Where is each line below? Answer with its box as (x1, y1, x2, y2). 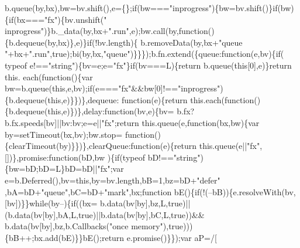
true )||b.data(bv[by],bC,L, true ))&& (78, 208, 205, 220)
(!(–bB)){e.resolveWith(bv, (199, 185, 296, 198)
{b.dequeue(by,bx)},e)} (5, 36, 87, 48)
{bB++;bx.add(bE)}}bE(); (5, 231, 102, 243)
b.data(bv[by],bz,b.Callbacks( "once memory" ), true (5, 220, 184, 232)
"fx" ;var (97, 162, 124, 175)
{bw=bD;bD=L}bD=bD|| (5, 162, 98, 175)
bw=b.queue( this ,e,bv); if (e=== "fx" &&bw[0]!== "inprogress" (5, 82, 220, 94)
